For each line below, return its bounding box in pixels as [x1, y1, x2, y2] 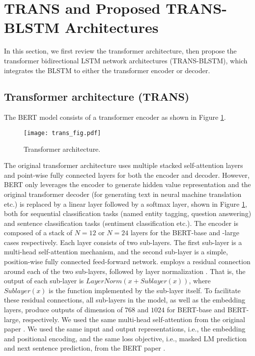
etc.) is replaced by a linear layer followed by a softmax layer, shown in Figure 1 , [4, 198, 247, 209]
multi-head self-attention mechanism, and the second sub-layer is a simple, [4, 246, 228, 257]
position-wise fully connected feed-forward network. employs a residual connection [4, 256, 251, 267]
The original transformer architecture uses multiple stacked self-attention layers [4, 160, 243, 170]
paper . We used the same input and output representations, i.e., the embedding [4, 324, 246, 334]
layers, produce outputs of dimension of [4, 304, 123, 315]
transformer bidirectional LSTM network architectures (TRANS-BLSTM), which [4, 55, 248, 65]
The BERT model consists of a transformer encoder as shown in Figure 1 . [4, 112, 226, 122]
